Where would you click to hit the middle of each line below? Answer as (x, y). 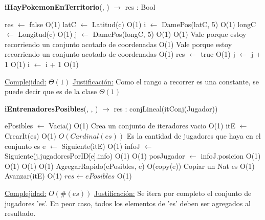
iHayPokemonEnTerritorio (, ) (57, 7)
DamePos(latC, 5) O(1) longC (209, 24)
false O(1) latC (53, 24)
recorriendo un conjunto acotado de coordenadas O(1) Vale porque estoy (118, 44)
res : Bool (140, 7)
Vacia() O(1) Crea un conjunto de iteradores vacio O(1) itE (142, 126)
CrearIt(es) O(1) (30, 135)
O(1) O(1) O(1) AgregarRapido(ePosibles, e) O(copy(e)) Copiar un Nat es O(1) (130, 166)
